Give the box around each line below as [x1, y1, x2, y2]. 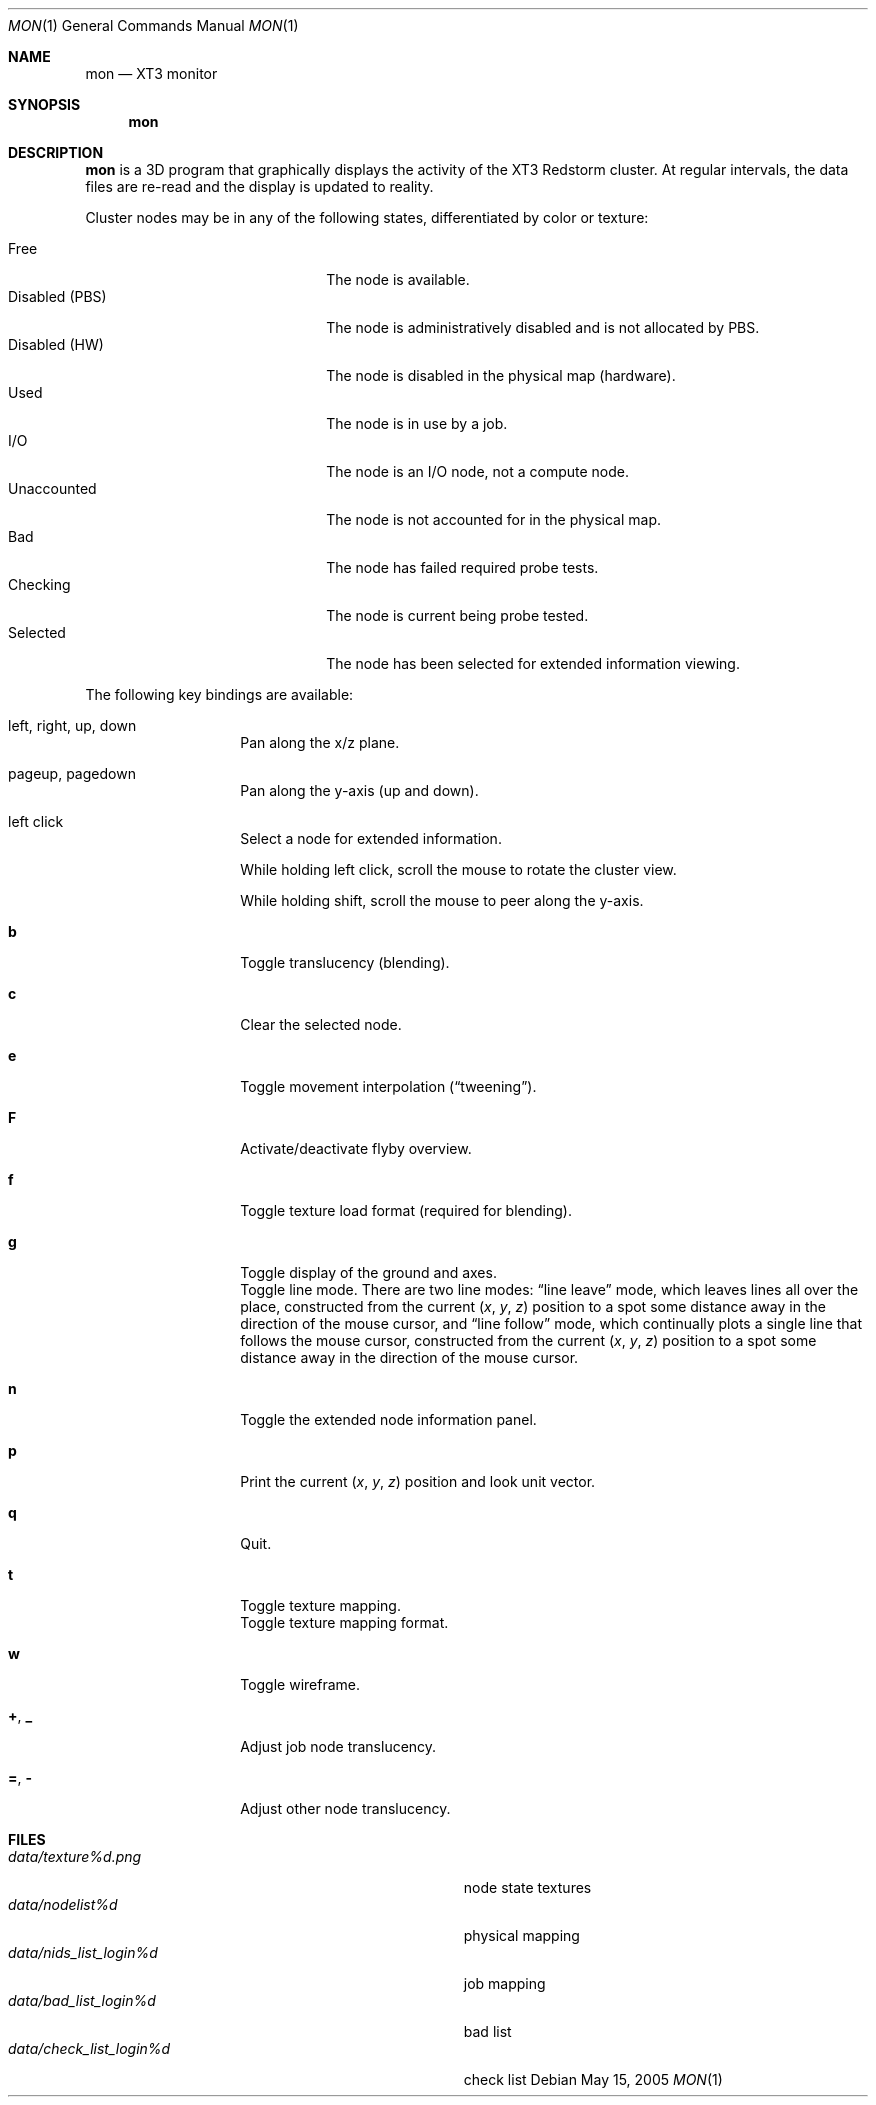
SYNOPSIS [8, 96, 81, 113]
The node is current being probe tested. [326, 607, 589, 624]
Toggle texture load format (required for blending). [240, 1202, 572, 1219]
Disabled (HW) [8, 336, 104, 353]
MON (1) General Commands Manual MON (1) [8, 17, 299, 34]
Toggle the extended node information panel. [240, 1411, 537, 1428]
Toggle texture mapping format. [240, 1614, 449, 1631]
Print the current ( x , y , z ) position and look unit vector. [240, 1473, 596, 1490]
